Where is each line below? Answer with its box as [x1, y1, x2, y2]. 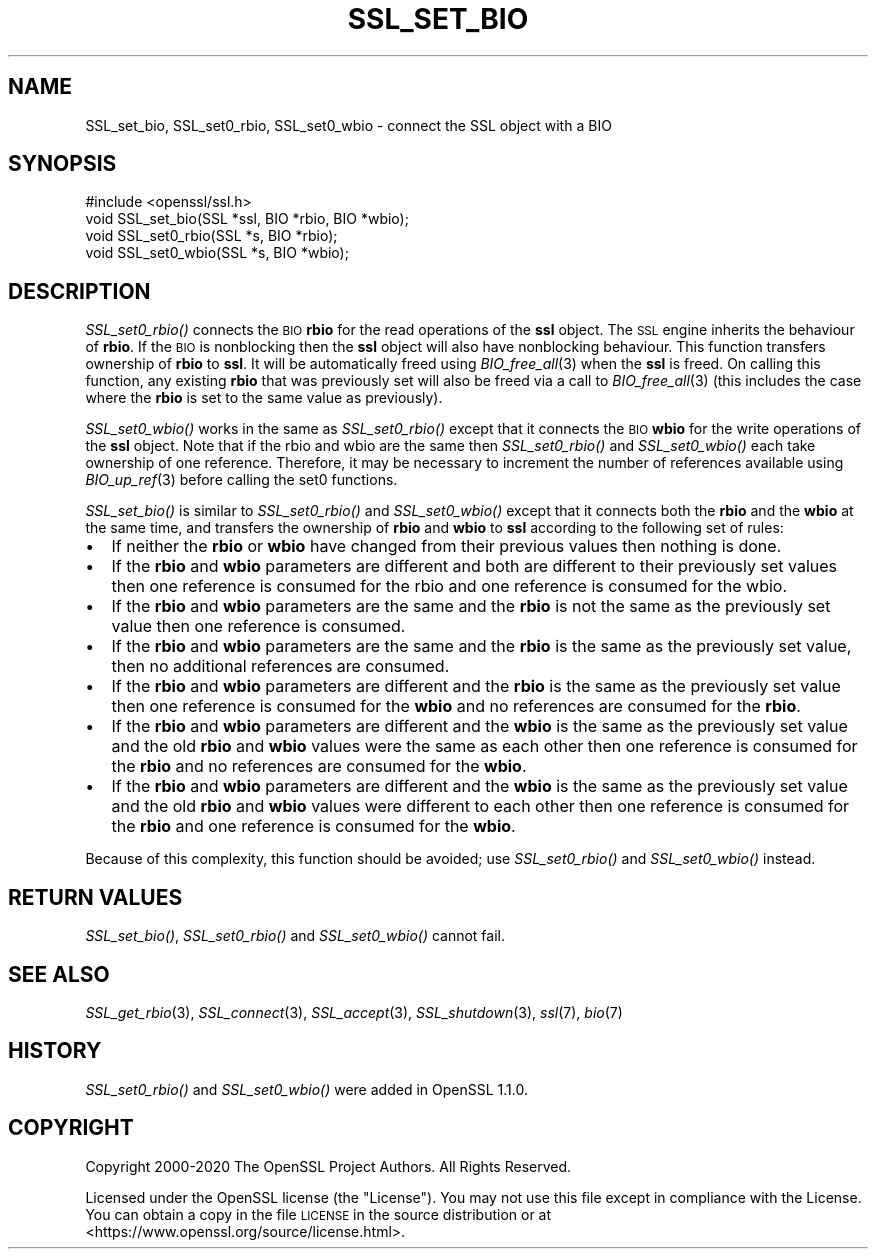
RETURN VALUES [8, 884, 183, 910]
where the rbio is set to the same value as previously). [85, 389, 443, 407]
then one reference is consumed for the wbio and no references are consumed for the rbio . [111, 696, 801, 717]
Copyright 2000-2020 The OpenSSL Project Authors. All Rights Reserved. [85, 1157, 572, 1175]
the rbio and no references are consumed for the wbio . [111, 756, 527, 777]
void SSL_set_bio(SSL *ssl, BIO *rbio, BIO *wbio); [85, 210, 409, 228]
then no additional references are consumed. [111, 656, 450, 677]
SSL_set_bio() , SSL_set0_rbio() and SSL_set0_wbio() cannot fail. [85, 927, 506, 945]
